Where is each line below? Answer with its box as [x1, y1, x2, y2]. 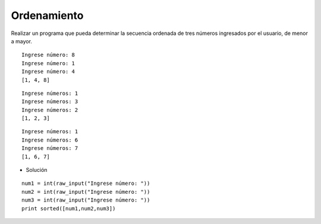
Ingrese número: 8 [21, 52, 75, 59]
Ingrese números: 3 [21, 98, 78, 105]
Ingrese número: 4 [21, 68, 75, 75]
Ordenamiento [11, 9, 84, 22]
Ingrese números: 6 [21, 136, 78, 143]
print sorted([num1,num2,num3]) [21, 205, 116, 212]
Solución [26, 167, 48, 174]
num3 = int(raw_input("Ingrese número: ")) [21, 197, 150, 204]
